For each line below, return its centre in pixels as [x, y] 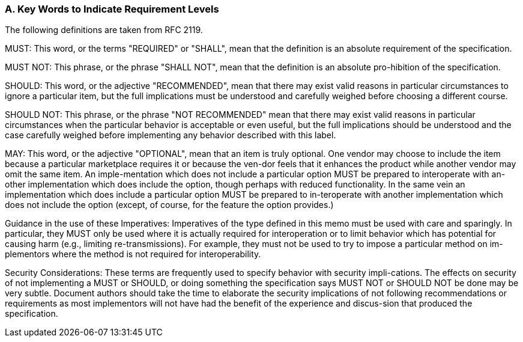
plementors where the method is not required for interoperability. [133, 254]
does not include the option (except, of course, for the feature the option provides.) [169, 205]
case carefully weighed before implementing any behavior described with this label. [171, 135]
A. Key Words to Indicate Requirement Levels [112, 9]
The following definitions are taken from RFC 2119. [104, 30]
